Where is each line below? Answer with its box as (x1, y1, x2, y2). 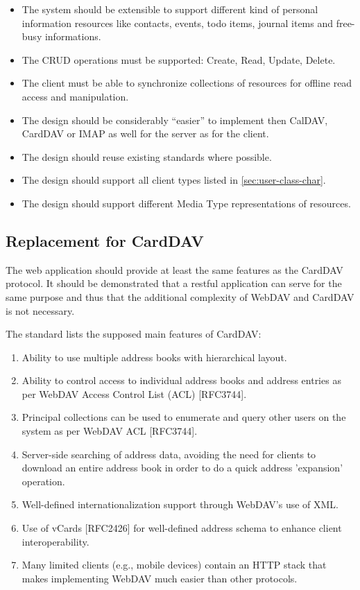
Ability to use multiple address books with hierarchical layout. (22, 349, 287, 364)
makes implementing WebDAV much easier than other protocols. (22, 571, 298, 585)
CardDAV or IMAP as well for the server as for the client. (22, 126, 269, 141)
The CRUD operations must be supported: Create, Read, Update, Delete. (22, 52, 336, 67)
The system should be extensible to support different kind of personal (22, 2, 318, 16)
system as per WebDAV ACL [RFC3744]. (22, 424, 198, 438)
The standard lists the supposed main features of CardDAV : (6, 327, 262, 341)
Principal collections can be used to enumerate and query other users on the (22, 410, 346, 424)
